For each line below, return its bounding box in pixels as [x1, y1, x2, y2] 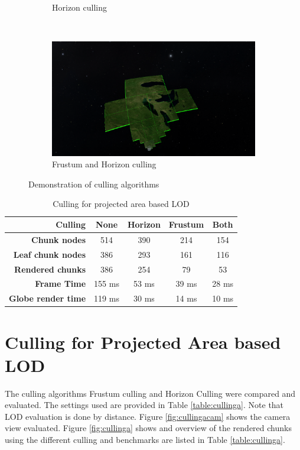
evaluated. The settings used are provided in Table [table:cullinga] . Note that [5, 399, 284, 411]
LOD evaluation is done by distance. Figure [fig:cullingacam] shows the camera [5, 410, 291, 422]
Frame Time [35, 277, 86, 290]
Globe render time [9, 292, 86, 305]
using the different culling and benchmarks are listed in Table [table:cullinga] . [5, 433, 285, 446]
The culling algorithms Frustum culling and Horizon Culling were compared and [5, 387, 296, 399]
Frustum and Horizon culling [52, 158, 156, 170]
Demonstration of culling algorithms [28, 177, 159, 190]
